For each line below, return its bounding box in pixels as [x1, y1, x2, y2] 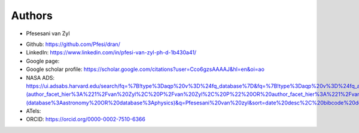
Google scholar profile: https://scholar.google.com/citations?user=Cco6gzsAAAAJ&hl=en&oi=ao [26, 66, 264, 73]
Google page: [26, 57, 60, 64]
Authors [11, 9, 53, 22]
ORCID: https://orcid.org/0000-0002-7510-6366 [26, 116, 146, 123]
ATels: [26, 107, 41, 115]
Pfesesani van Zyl [26, 30, 70, 37]
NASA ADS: [26, 74, 55, 81]
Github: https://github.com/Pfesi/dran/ [26, 41, 121, 48]
